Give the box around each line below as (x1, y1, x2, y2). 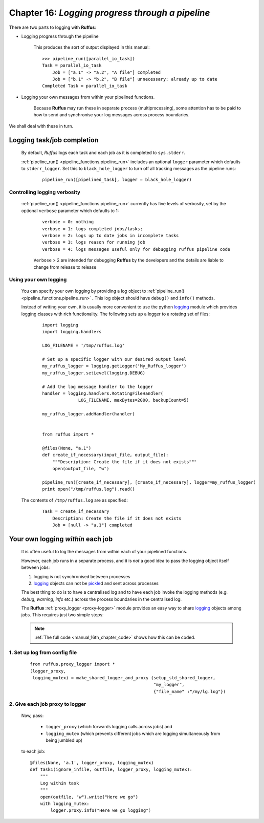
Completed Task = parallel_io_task (42, 83, 128, 89)
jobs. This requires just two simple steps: (21, 612, 104, 618)
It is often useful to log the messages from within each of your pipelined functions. (21, 549, 188, 555)
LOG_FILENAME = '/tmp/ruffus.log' (42, 343, 125, 348)
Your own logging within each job (9, 535, 113, 543)
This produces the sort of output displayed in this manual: (33, 44, 150, 50)
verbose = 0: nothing (42, 219, 94, 225)
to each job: (21, 748, 45, 755)
